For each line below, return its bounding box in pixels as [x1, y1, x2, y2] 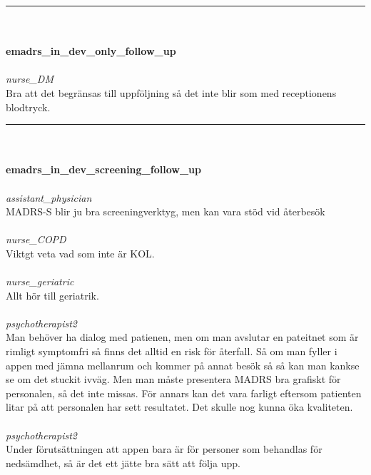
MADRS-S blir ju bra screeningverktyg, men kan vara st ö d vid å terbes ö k [6, 204, 325, 219]
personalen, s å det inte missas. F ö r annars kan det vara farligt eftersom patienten [6, 385, 362, 400]
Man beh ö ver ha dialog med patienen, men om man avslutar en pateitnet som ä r [6, 330, 359, 344]
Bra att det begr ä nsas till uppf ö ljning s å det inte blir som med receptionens [6, 85, 337, 100]
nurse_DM [6, 71, 54, 86]
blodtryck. [6, 99, 51, 114]
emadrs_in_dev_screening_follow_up [6, 162, 201, 177]
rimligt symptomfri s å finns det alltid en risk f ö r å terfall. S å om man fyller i [6, 344, 337, 359]
